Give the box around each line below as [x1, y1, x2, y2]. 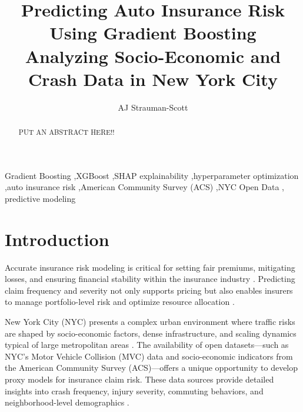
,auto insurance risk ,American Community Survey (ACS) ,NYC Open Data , [5, 181, 284, 193]
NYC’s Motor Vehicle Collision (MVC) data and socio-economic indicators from [5, 350, 293, 362]
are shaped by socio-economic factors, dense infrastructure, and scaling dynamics [5, 327, 297, 339]
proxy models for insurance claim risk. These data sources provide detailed [5, 373, 274, 385]
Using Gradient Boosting [49, 21, 257, 45]
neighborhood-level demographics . [5, 396, 129, 408]
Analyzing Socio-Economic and [25, 44, 281, 68]
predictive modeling [5, 192, 76, 204]
